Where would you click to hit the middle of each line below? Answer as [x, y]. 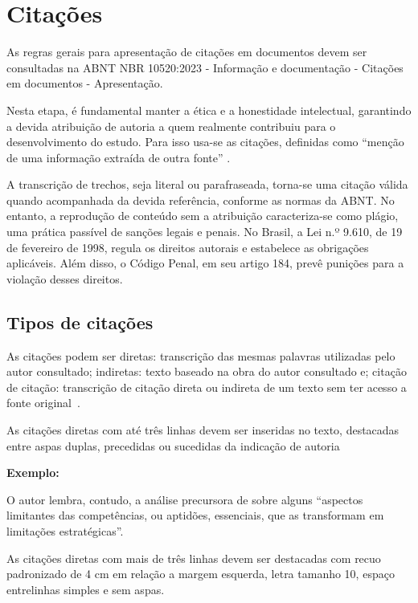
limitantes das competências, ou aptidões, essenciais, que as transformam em [195, 515]
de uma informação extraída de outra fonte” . [119, 157]
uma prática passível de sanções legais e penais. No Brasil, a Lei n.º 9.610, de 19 [205, 232]
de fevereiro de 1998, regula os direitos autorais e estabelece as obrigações [188, 247]
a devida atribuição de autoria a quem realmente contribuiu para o [171, 126]
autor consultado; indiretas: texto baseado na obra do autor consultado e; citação [207, 371]
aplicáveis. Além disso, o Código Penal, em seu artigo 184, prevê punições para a [205, 263]
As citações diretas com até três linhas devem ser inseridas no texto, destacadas [203, 430]
